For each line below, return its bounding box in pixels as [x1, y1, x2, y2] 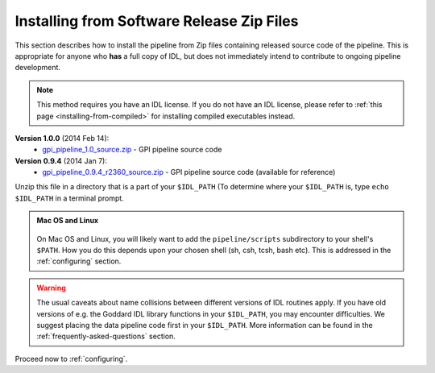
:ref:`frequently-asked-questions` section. [36, 331, 176, 342]
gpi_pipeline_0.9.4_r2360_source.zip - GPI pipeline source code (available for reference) [42, 168, 336, 177]
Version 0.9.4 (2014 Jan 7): [14, 155, 108, 165]
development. [14, 63, 60, 73]
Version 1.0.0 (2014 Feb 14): [14, 133, 110, 143]
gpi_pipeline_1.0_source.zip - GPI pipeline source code [42, 145, 222, 155]
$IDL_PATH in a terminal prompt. [14, 193, 124, 203]
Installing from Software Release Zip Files [14, 12, 299, 30]
